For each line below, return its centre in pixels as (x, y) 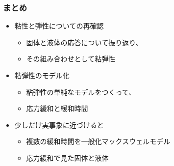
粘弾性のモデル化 (42, 75)
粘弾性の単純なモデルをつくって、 (81, 92)
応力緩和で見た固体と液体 (67, 157)
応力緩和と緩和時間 (57, 108)
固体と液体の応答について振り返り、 (84, 42)
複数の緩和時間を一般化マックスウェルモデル (98, 141)
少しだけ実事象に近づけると (59, 124)
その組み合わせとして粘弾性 (71, 59)
